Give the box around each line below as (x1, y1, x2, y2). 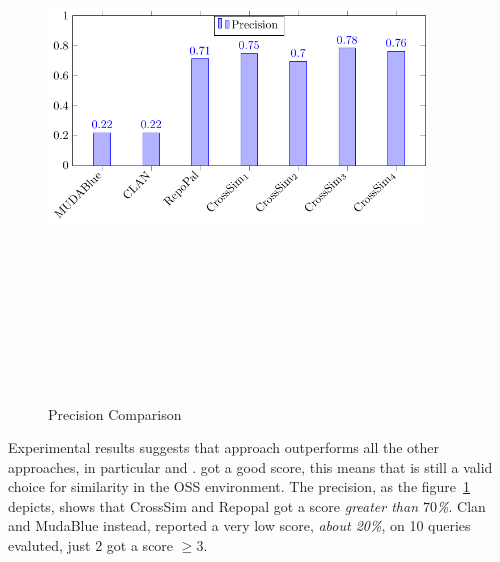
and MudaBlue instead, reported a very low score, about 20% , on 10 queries (8, 515, 471, 536)
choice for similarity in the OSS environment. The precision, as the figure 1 (8, 476, 471, 497)
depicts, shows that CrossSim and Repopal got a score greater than (8, 495, 419, 516)
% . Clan (437, 495, 486, 516)
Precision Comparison (48, 403, 182, 424)
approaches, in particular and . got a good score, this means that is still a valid (8, 456, 493, 477)
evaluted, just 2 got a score (8, 535, 174, 556)
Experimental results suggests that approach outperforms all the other (8, 437, 440, 458)
